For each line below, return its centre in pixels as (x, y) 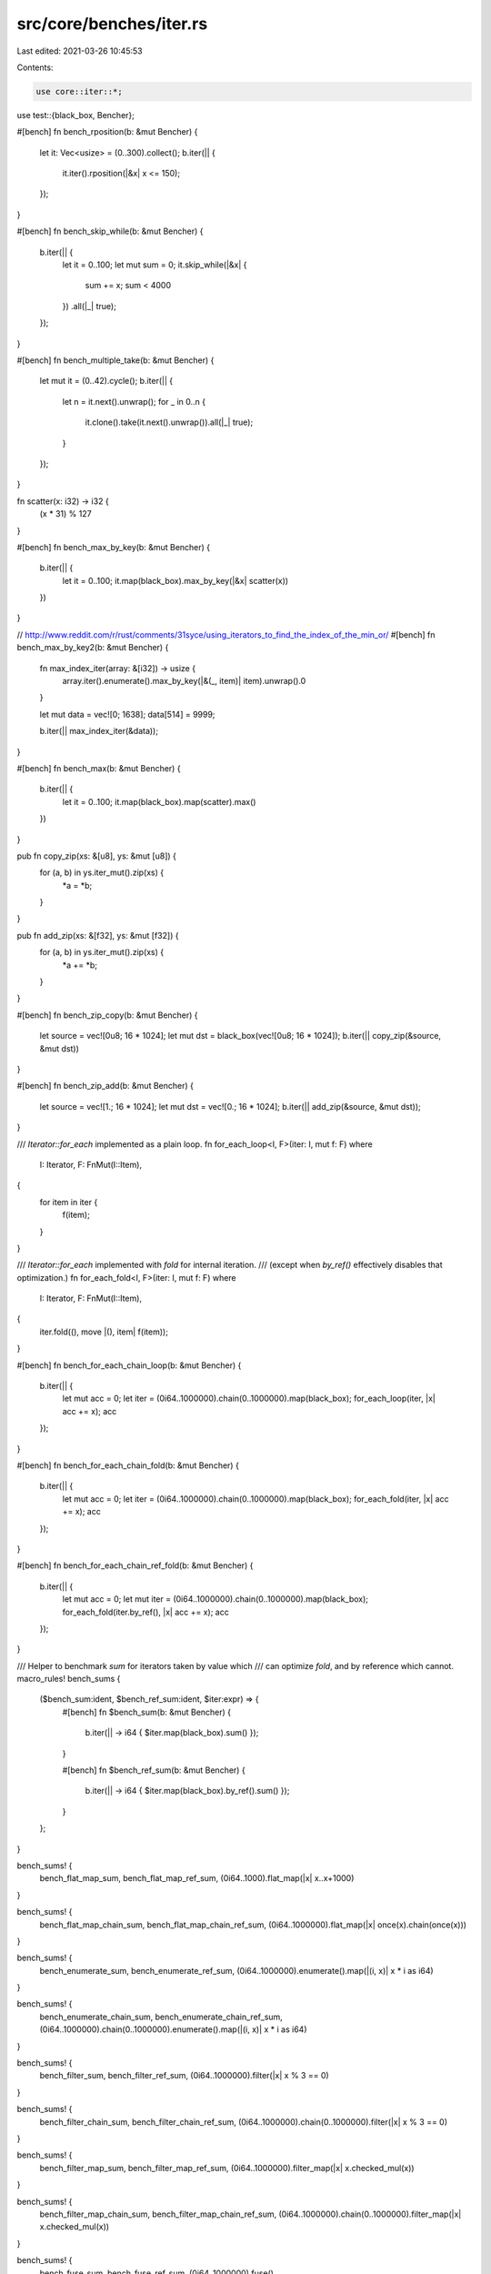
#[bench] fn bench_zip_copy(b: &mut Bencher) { (108, 1015)
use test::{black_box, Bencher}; (76, 115)
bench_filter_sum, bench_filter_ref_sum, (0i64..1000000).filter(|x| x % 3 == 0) (184, 2076)
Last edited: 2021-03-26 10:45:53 (80, 51)
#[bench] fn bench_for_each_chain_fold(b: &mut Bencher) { (128, 1465)
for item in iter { (69, 1202)
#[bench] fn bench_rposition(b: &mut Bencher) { (107, 132)
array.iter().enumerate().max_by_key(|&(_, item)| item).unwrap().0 (184, 681)
